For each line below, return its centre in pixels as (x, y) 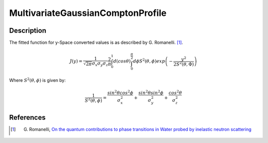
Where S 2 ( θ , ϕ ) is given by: (37, 80)
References (27, 117)
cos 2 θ (175, 93)
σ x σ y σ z (100, 64)
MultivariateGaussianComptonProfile (88, 13)
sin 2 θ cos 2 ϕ (120, 93)
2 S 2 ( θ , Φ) (184, 64)
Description (28, 31)
